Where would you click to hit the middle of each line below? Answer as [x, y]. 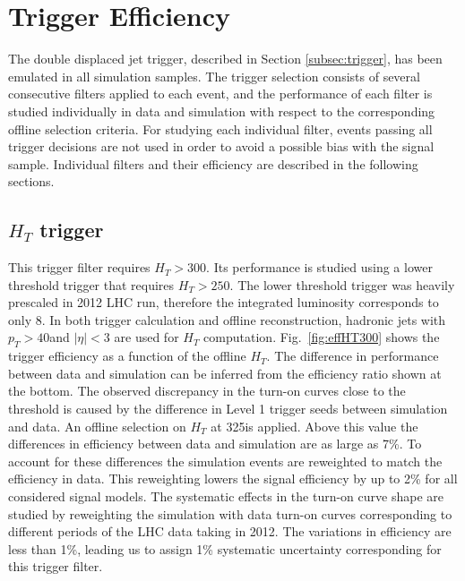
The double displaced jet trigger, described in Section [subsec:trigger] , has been [225, 59]
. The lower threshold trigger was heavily [342, 284]
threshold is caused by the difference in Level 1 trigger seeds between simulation [228, 409]
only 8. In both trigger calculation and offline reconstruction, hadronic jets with [227, 319]
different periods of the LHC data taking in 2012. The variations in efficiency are [230, 531]
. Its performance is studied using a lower [319, 267]
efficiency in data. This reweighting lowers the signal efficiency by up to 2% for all [233, 478]
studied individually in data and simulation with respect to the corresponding [222, 111]
